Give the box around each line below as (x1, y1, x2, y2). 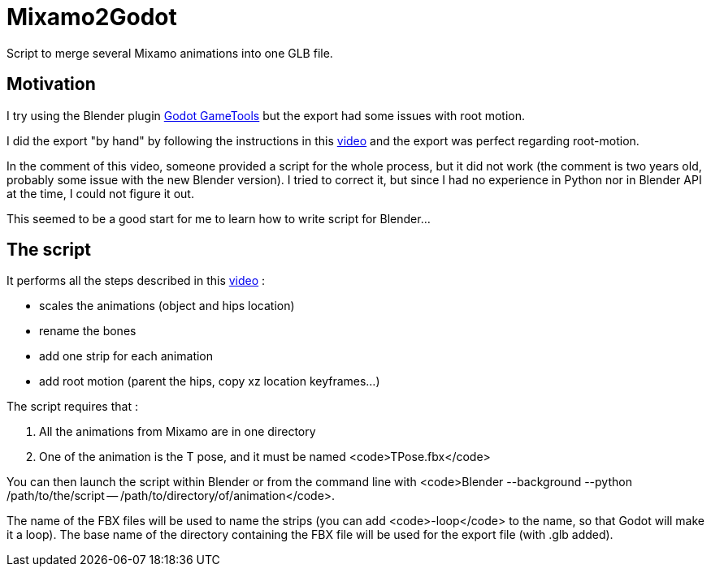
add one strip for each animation (39, 349, 214, 364)
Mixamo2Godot (7, 3, 177, 31)
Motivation (7, 74, 96, 95)
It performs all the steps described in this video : (7, 274, 266, 288)
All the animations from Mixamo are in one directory (39, 424, 316, 439)
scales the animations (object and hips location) (39, 299, 295, 313)
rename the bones (39, 324, 137, 338)
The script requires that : (7, 399, 138, 414)
